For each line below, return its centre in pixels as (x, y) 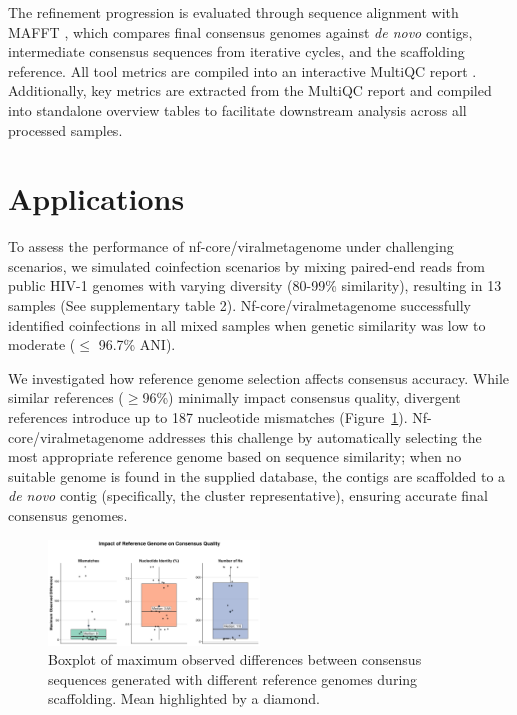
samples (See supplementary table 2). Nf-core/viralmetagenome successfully (239, 305)
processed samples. (65, 129)
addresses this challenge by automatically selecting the (315, 436)
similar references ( (66, 397)
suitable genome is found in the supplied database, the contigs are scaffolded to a (257, 475)
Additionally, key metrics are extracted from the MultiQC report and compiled (250, 90)
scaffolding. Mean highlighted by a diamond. (184, 698)
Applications (96, 198)
